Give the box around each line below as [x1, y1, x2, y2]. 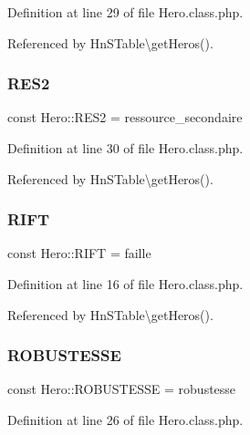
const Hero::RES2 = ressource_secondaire [7, 108, 243, 127]
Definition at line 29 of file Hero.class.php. [7, 3, 244, 21]
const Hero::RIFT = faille [7, 243, 151, 263]
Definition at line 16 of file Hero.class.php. [7, 274, 244, 293]
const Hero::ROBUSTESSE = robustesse [7, 379, 236, 399]
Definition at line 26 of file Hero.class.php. [7, 410, 244, 429]
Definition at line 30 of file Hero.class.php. [7, 139, 244, 157]
